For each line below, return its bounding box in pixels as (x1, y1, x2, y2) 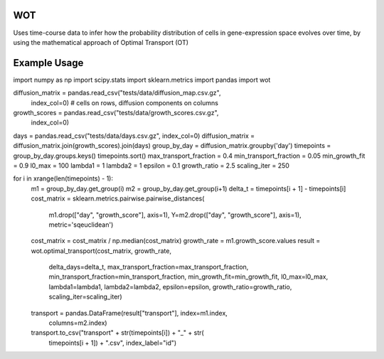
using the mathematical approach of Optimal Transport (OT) (13, 38, 188, 46)
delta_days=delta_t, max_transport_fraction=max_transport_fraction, (48, 263, 249, 272)
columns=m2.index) (48, 318, 107, 327)
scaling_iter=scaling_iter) (48, 292, 122, 301)
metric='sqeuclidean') (48, 220, 114, 229)
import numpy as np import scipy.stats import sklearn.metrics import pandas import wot (13, 75, 271, 84)
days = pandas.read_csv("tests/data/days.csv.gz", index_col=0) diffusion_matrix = (13, 132, 255, 140)
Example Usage (13, 57, 84, 69)
